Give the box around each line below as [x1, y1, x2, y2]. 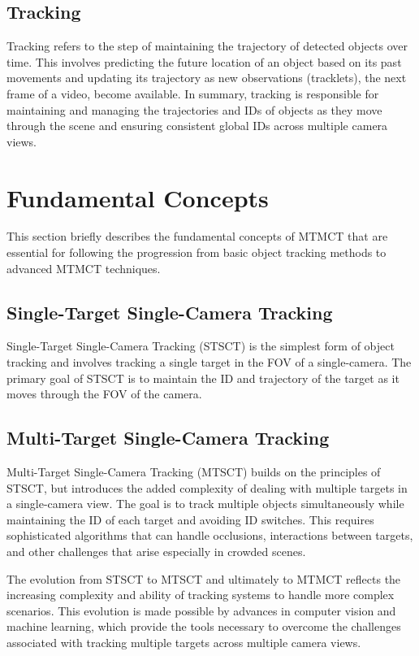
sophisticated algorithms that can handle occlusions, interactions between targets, [6, 527, 413, 544]
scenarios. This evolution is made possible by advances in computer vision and [6, 602, 396, 619]
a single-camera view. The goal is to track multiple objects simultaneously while [6, 495, 404, 512]
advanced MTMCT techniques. [6, 259, 161, 276]
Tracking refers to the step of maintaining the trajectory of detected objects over [6, 37, 408, 54]
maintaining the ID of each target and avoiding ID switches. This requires [6, 510, 374, 528]
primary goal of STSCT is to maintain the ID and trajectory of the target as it [6, 369, 400, 386]
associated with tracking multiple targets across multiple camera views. [6, 633, 361, 650]
